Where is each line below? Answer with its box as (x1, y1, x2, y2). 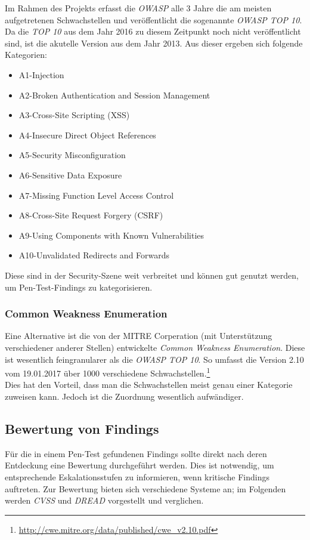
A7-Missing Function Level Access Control (18, 189, 174, 201)
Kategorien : (5, 48, 47, 61)
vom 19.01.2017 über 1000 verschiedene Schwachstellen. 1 (5, 365, 210, 379)
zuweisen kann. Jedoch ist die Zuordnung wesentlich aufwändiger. (5, 390, 244, 402)
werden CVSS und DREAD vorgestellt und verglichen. (5, 494, 204, 507)
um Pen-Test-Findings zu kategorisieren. (5, 280, 153, 293)
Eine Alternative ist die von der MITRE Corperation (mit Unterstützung (5, 329, 272, 342)
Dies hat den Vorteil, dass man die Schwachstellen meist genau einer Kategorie (5, 378, 293, 391)
